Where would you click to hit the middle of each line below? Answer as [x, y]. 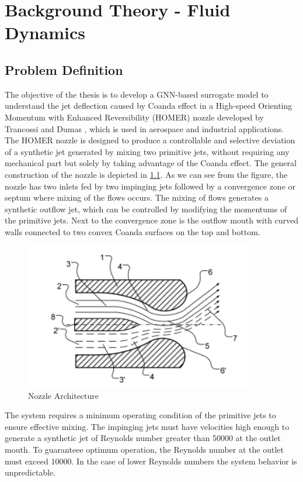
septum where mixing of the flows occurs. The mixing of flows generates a [137, 197]
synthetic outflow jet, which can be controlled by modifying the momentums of [146, 209]
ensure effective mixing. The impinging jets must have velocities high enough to [147, 426]
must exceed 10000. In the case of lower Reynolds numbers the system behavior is [151, 461]
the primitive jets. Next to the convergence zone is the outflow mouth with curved [152, 220]
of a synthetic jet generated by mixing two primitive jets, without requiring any [147, 151]
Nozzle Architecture [64, 395]
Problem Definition [64, 69]
